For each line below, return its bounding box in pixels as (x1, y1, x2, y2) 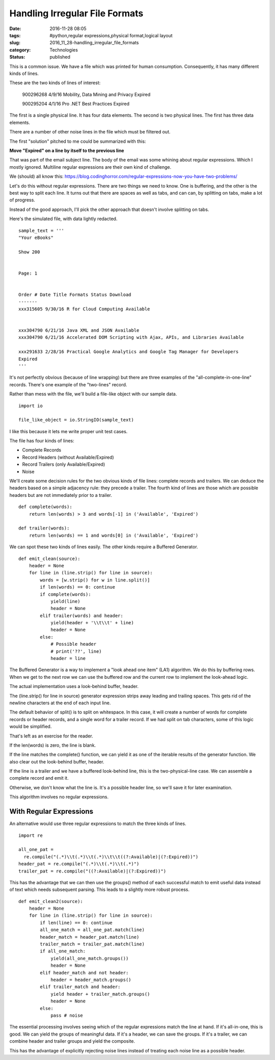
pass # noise (50, 1012, 84, 1018)
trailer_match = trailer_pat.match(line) (40, 941, 145, 947)
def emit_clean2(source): (18, 898, 84, 904)
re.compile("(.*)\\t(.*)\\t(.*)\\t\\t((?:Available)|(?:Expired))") (23, 854, 199, 860)
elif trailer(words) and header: (40, 613, 123, 619)
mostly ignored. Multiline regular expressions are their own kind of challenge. (9, 164, 172, 170)
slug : (9, 40, 20, 46)
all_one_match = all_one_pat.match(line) (40, 927, 145, 933)
